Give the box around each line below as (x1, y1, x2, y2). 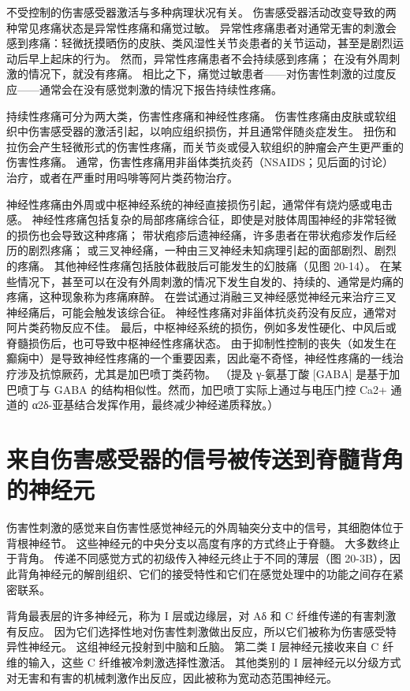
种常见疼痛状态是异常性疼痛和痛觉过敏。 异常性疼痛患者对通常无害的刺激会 (6, 19, 397, 35)
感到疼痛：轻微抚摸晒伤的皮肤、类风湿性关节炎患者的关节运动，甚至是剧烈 (6, 35, 393, 51)
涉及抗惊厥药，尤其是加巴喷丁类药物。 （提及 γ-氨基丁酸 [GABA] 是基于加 (17, 366, 401, 382)
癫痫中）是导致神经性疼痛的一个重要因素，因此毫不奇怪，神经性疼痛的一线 (6, 350, 393, 366)
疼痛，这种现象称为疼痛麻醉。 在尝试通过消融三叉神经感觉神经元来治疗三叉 (6, 288, 397, 305)
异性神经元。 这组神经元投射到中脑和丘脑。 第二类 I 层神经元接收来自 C (6, 638, 379, 655)
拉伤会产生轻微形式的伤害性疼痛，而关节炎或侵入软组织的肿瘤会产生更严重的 (6, 138, 404, 154)
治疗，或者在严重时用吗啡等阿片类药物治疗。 (6, 169, 238, 185)
